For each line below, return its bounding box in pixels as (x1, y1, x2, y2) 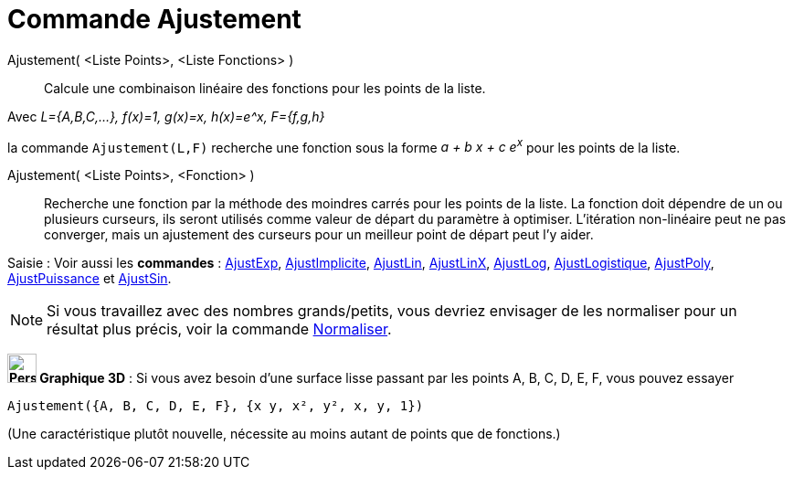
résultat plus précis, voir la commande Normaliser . (47, 320, 392, 339)
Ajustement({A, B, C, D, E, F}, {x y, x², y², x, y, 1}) (7, 398, 424, 414)
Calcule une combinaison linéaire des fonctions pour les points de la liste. (44, 79, 486, 96)
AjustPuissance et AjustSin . (7, 270, 172, 287)
